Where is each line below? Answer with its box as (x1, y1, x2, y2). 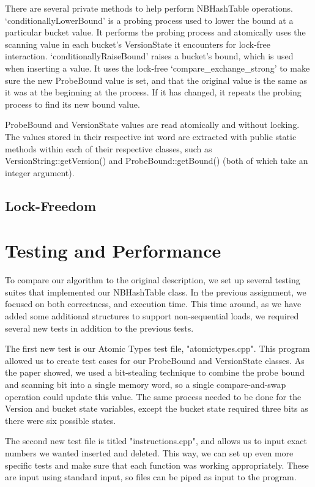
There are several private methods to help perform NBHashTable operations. (5, 2, 293, 14)
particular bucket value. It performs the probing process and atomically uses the (5, 26, 306, 39)
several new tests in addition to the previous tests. (5, 321, 194, 334)
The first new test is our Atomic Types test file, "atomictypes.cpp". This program (5, 342, 310, 355)
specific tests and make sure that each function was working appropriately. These (5, 458, 309, 471)
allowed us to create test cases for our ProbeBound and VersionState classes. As (5, 354, 305, 366)
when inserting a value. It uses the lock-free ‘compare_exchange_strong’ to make (5, 61, 310, 74)
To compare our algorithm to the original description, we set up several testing (5, 273, 300, 286)
